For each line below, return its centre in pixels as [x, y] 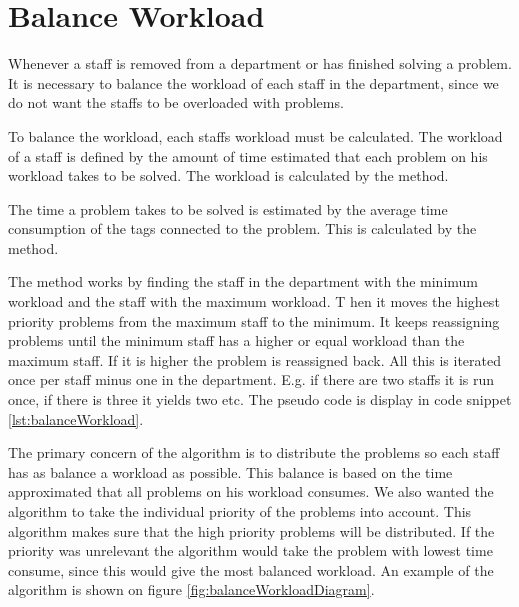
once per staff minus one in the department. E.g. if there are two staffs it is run [251, 379]
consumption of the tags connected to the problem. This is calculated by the [242, 228]
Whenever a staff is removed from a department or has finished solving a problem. [260, 63]
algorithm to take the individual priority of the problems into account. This [240, 511]
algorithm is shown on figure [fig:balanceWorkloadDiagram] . [191, 589]
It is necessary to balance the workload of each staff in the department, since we [253, 82]
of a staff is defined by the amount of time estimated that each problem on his [248, 155]
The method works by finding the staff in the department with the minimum [243, 281]
